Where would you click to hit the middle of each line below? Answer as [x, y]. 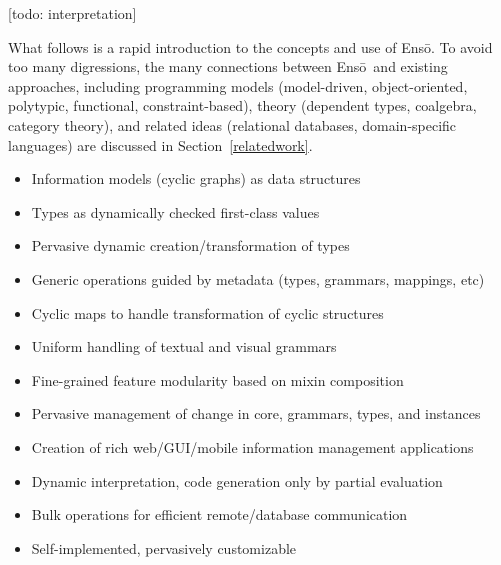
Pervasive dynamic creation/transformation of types [190, 245]
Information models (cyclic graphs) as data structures [196, 178]
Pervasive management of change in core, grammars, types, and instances [256, 413]
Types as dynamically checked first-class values [175, 211]
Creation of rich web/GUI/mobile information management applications [252, 446]
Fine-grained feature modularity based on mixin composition [217, 379]
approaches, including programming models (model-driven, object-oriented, [238, 85]
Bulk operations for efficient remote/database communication [219, 514]
